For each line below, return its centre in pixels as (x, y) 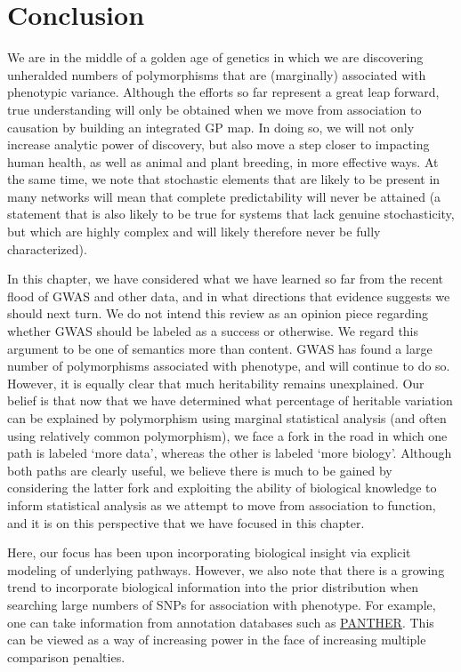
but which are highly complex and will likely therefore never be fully (194, 232)
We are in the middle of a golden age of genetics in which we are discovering (215, 57)
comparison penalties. (66, 656)
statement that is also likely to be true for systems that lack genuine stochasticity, (231, 214)
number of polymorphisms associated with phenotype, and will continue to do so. (229, 366)
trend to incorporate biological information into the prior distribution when (213, 587)
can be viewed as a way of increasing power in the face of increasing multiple (217, 640)
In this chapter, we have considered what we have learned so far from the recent (226, 279)
